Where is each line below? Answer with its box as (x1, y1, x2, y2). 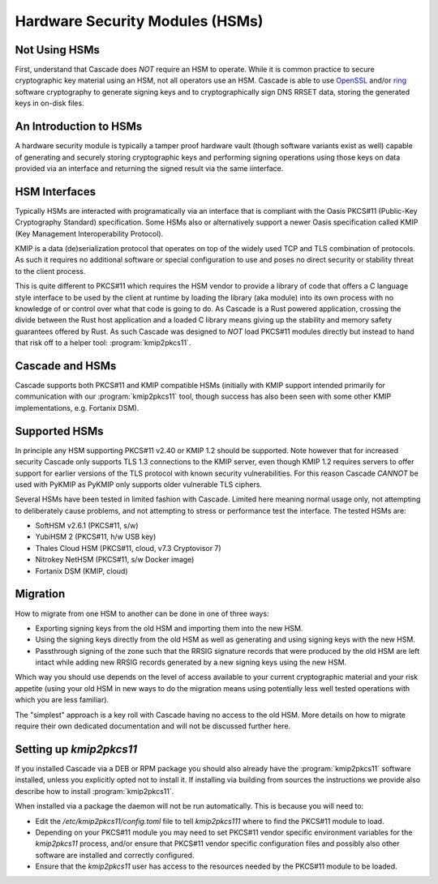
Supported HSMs (15, 424, 105, 438)
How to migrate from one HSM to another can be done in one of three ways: (15, 609, 269, 618)
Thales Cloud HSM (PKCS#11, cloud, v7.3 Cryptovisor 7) (35, 543, 222, 553)
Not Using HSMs (15, 43, 101, 57)
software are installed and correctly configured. (35, 850, 195, 860)
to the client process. (15, 266, 86, 275)
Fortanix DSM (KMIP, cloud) (35, 566, 129, 575)
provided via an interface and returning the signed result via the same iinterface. (15, 163, 284, 173)
